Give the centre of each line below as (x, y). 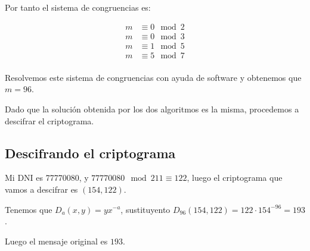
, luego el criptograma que (235, 178)
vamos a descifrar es (41, 189)
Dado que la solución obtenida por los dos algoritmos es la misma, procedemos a (152, 109)
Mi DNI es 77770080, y (47, 178)
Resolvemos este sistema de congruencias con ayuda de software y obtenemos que (153, 77)
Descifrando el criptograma (90, 153)
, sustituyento (145, 209)
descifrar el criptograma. (49, 120)
